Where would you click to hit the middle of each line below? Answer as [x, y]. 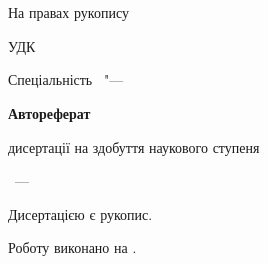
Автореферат [49, 112]
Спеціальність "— [66, 79]
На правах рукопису [68, 12]
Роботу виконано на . [72, 247]
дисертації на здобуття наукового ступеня [134, 146]
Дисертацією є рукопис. [80, 213]
